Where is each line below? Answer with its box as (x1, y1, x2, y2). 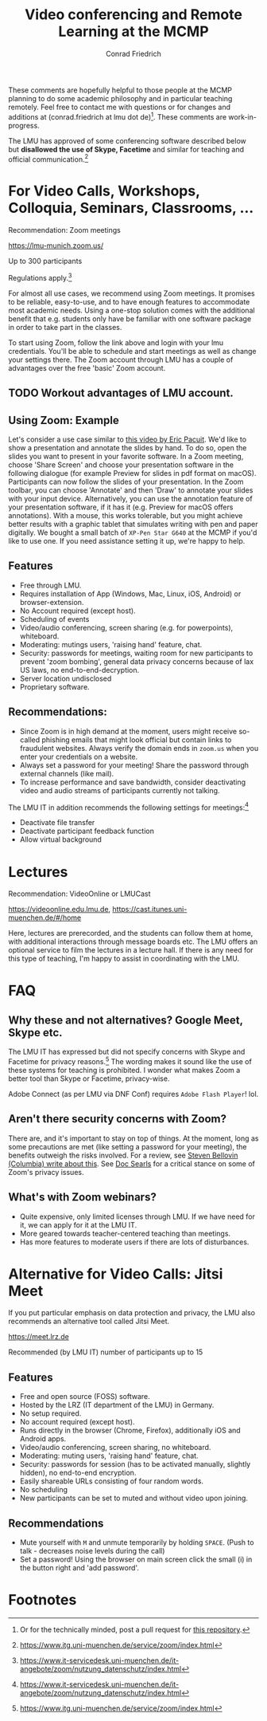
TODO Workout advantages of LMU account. (8, 387, 234, 400)
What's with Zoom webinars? (8, 1190, 157, 1204)
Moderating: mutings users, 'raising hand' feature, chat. (19, 639, 203, 649)
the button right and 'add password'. (19, 1563, 139, 1573)
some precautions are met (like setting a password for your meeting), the (8, 1141, 248, 1151)
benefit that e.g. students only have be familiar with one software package (8, 313, 252, 324)
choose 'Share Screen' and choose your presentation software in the (8, 460, 234, 470)
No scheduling (19, 1485, 68, 1495)
